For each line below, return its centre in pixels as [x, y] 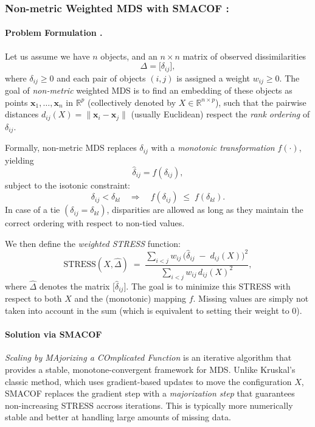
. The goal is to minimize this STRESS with [208, 286]
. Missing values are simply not [251, 298]
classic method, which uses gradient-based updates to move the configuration [148, 381]
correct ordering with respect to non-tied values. [95, 223]
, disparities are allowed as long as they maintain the [205, 210]
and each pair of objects [101, 78]
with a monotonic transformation [213, 148]
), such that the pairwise [261, 102]
